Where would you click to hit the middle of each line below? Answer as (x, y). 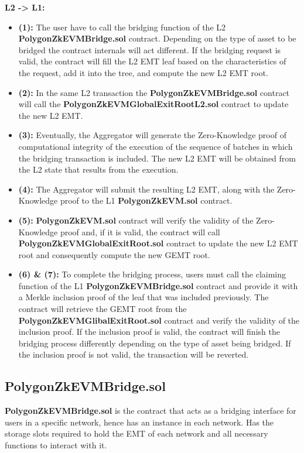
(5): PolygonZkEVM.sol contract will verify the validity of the (136, 220)
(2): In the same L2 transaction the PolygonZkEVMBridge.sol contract (154, 92)
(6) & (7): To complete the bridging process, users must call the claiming (152, 274)
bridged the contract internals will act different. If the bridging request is (150, 49)
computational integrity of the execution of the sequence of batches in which (156, 146)
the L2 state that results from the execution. (98, 169)
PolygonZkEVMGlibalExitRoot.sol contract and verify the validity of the (159, 320)
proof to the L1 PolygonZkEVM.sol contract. (146, 200)
